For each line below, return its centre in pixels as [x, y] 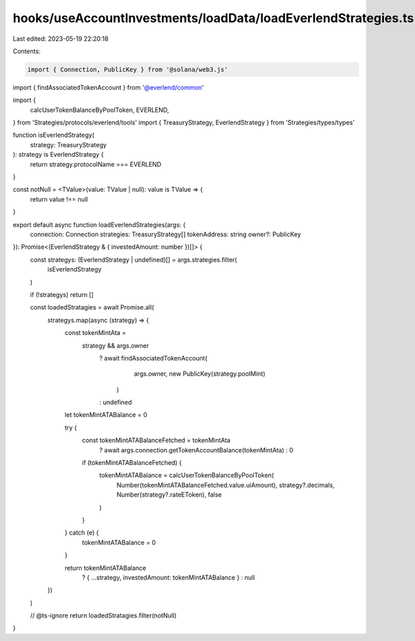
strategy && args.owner [116, 345]
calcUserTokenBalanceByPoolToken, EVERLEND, [100, 110]
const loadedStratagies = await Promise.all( [92, 307]
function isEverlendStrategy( [54, 135]
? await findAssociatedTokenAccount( [153, 358]
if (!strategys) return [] [62, 294]
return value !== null [59, 199]
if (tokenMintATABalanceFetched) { [132, 463]
